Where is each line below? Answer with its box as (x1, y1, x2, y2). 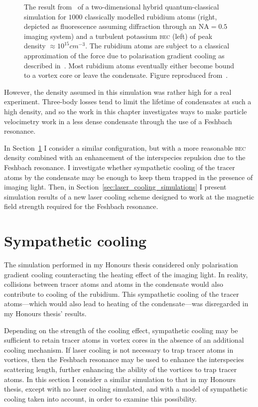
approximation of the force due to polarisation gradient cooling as (24, 50, 225, 60)
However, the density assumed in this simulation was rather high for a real (4, 86, 232, 97)
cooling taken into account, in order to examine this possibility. (4, 393, 197, 404)
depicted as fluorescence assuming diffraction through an (24, 21, 197, 31)
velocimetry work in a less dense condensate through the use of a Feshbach (4, 116, 232, 126)
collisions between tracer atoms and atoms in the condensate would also (4, 279, 223, 289)
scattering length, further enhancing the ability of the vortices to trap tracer (4, 364, 237, 374)
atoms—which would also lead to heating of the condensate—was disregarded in (4, 298, 249, 309)
